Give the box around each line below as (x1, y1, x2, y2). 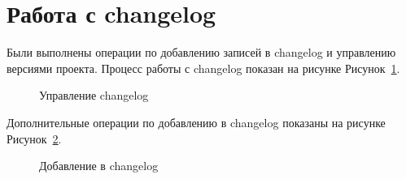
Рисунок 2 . (7, 130, 62, 147)
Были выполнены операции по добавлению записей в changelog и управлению (7, 44, 396, 61)
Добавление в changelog (39, 157, 159, 174)
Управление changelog (39, 87, 149, 104)
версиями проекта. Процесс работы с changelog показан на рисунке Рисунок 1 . (7, 59, 400, 76)
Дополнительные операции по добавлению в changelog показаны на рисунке (7, 113, 386, 130)
